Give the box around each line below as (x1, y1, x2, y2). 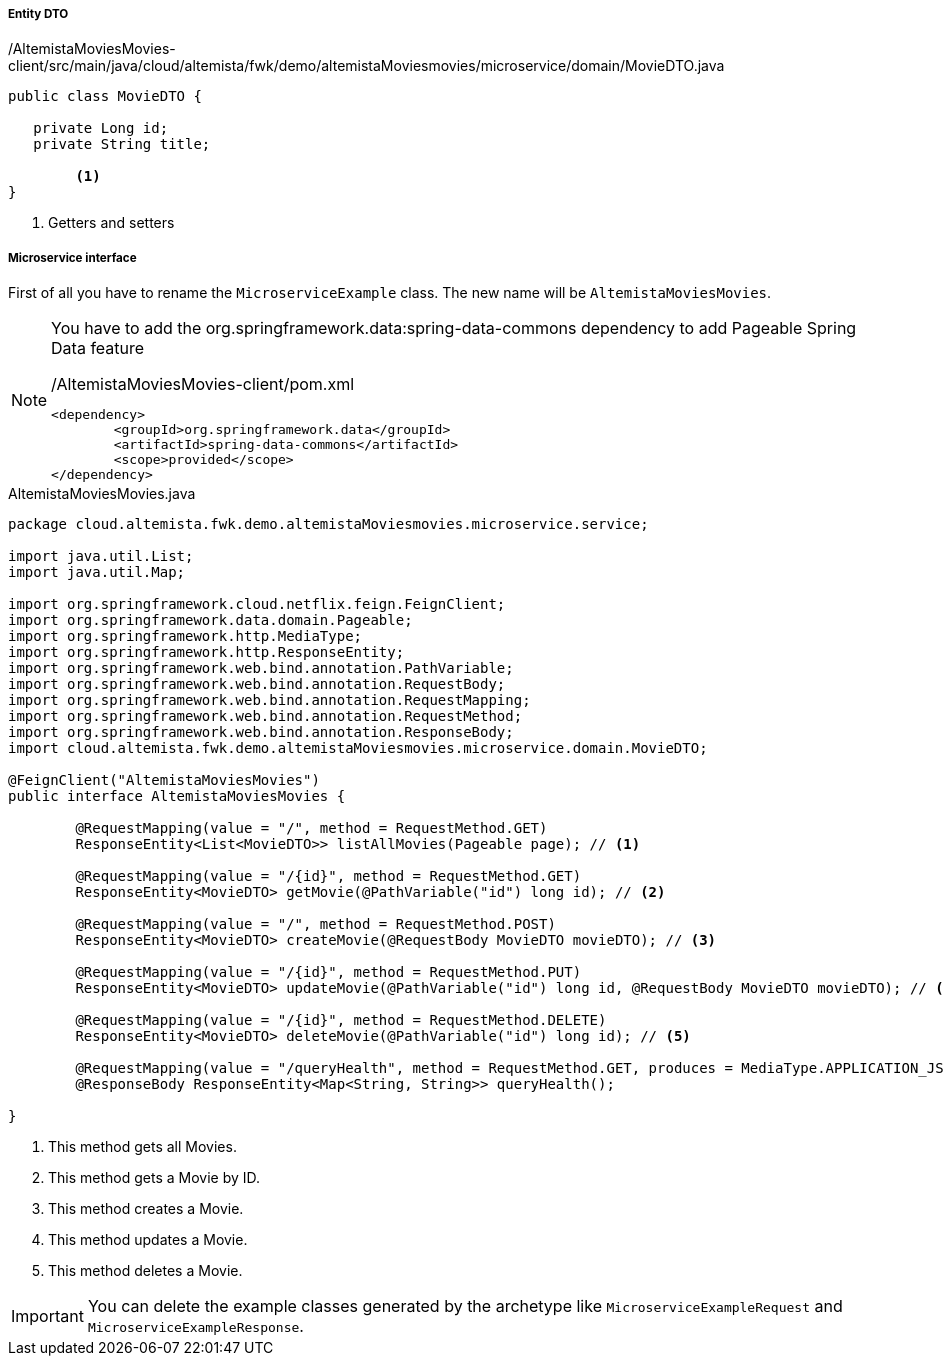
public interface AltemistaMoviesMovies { (8, 788, 346, 805)
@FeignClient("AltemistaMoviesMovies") (8, 772, 320, 789)
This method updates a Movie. (48, 1231, 248, 1249)
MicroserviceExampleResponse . (87, 1316, 304, 1337)
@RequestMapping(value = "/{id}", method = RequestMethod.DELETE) (75, 1012, 607, 1029)
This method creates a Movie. (48, 1200, 244, 1218)
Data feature (51, 338, 145, 359)
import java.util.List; (8, 548, 194, 565)
